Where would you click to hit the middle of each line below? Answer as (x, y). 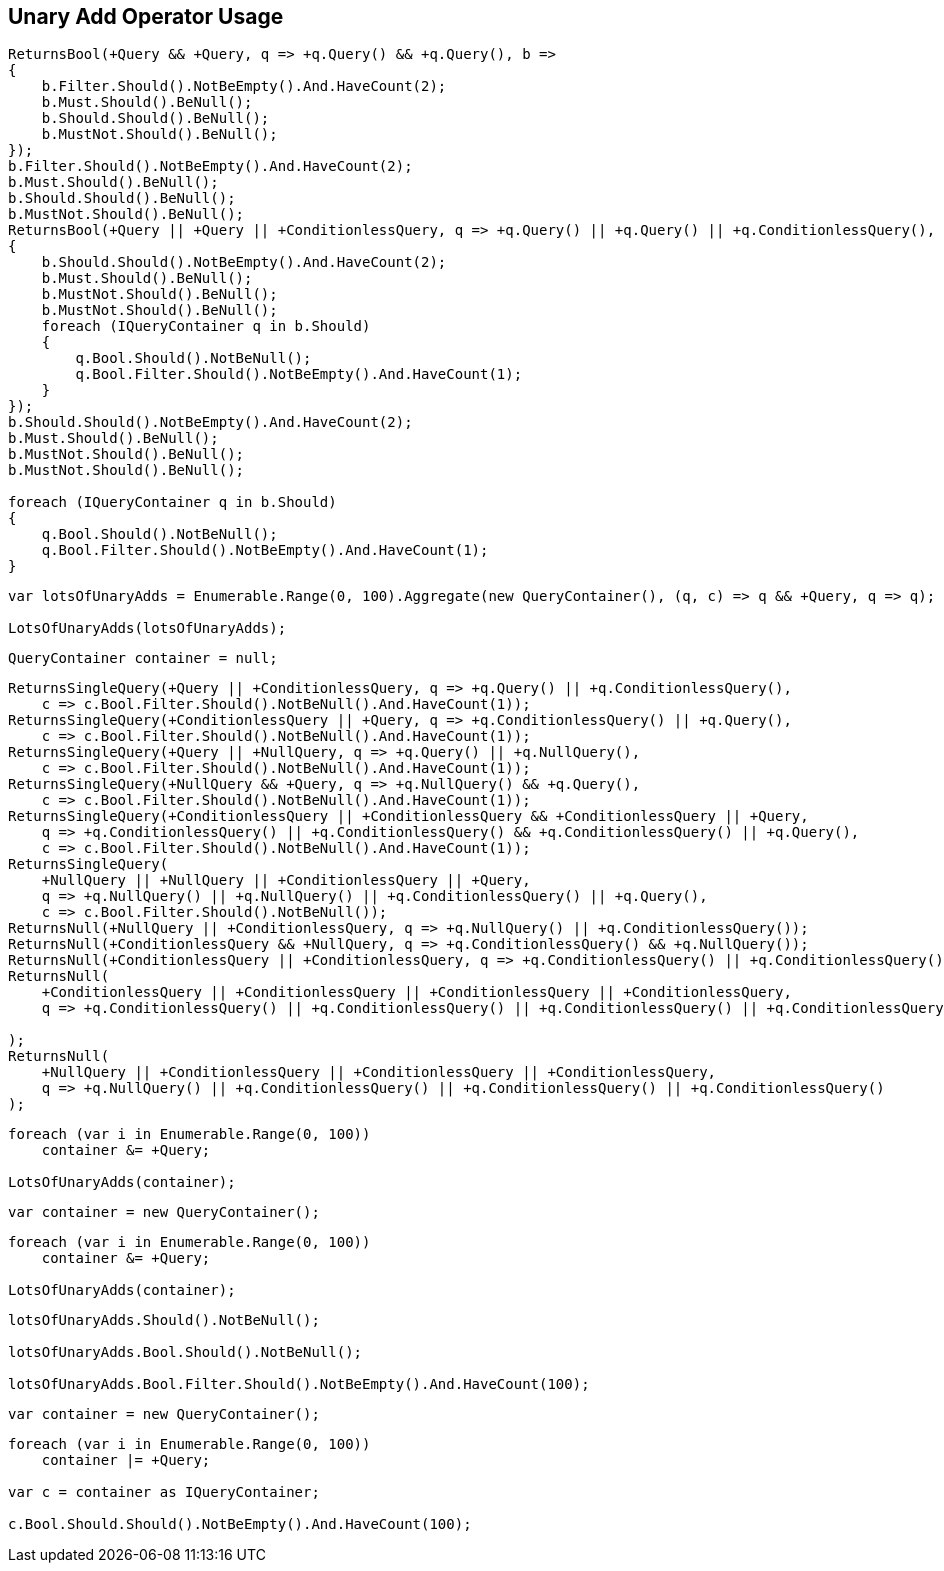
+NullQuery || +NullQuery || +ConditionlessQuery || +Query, (286, 880)
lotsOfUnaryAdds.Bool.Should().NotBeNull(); (185, 1352)
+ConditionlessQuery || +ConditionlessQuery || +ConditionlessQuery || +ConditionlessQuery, (416, 992)
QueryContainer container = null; (143, 658)
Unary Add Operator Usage (146, 16)
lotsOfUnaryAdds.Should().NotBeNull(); (164, 1320)
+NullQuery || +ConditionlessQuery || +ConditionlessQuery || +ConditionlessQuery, (379, 1072)
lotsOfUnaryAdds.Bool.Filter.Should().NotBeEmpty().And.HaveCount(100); (299, 1384)
